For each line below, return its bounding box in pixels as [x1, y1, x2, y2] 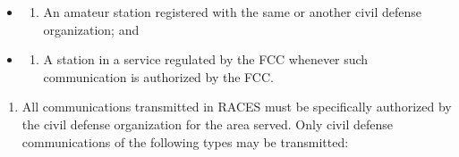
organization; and [43, 20, 140, 38]
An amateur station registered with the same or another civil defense [43, 3, 422, 21]
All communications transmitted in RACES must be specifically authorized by [21, 97, 452, 116]
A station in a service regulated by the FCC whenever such [43, 50, 369, 69]
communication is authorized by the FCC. [43, 67, 274, 86]
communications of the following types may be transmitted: [21, 132, 349, 151]
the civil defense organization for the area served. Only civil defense [21, 114, 393, 133]
